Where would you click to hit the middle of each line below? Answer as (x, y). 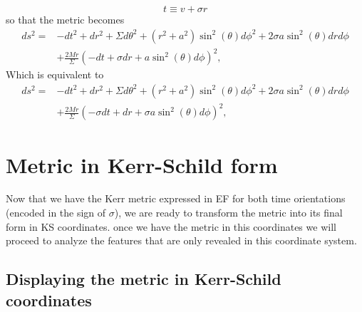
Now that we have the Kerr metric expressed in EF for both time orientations (176, 198)
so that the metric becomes (65, 19)
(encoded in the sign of (56, 213)
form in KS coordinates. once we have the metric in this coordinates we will (171, 226)
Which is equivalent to (55, 74)
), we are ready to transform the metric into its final (228, 213)
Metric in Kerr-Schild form (142, 164)
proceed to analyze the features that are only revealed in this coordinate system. (181, 240)
